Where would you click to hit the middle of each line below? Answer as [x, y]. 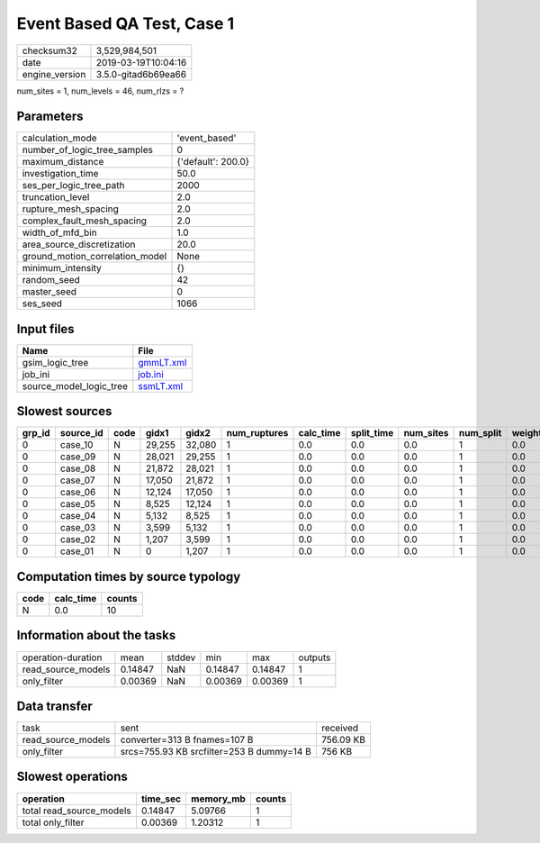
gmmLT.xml [162, 362]
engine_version [54, 74]
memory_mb [218, 799]
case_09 [78, 457]
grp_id [36, 433]
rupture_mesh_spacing [70, 209]
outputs [315, 657]
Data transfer [55, 706]
